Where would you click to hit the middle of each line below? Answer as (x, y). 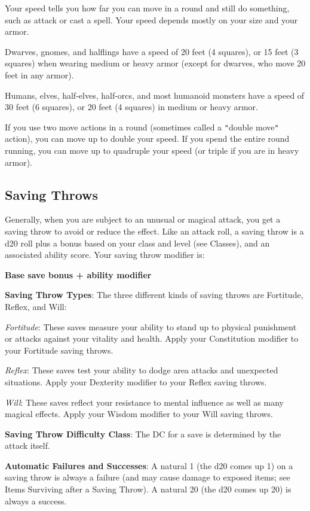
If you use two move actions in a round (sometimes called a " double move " (142, 127)
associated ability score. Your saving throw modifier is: (105, 255)
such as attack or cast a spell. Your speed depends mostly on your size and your (151, 19)
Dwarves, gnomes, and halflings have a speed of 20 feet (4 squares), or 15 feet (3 (152, 51)
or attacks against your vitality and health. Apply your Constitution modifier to (152, 338)
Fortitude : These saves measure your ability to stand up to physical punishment (151, 326)
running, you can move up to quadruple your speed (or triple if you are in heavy (152, 150)
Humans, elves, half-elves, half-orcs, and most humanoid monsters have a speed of (155, 95)
